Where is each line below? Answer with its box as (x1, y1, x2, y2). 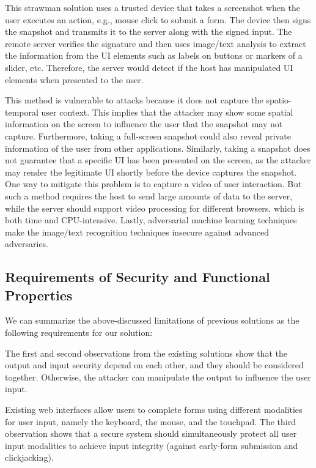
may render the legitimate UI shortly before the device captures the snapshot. (5, 165, 297, 178)
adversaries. (5, 237, 49, 250)
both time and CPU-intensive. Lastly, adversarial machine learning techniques (5, 214, 297, 226)
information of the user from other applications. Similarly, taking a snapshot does (5, 141, 310, 154)
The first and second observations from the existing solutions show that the (5, 346, 287, 359)
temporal (5, 105, 39, 118)
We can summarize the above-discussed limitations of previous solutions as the (5, 314, 299, 327)
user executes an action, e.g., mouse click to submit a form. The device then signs (5, 13, 311, 26)
